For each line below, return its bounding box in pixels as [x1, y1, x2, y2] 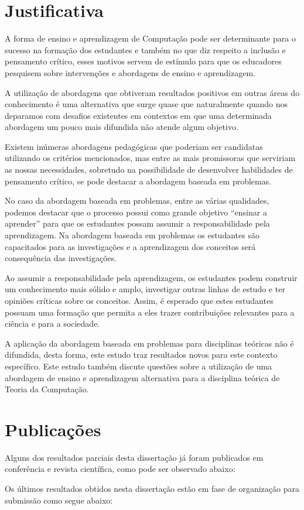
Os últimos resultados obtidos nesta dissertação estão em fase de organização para [5, 482, 299, 495]
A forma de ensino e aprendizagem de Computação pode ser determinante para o [5, 32, 296, 45]
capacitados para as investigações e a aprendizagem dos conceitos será [5, 240, 256, 252]
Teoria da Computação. [5, 383, 89, 395]
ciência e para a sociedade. [5, 317, 100, 330]
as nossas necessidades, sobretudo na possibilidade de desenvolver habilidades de [5, 163, 293, 176]
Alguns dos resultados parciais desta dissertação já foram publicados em [5, 451, 264, 463]
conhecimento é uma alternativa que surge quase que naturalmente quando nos [5, 98, 288, 110]
